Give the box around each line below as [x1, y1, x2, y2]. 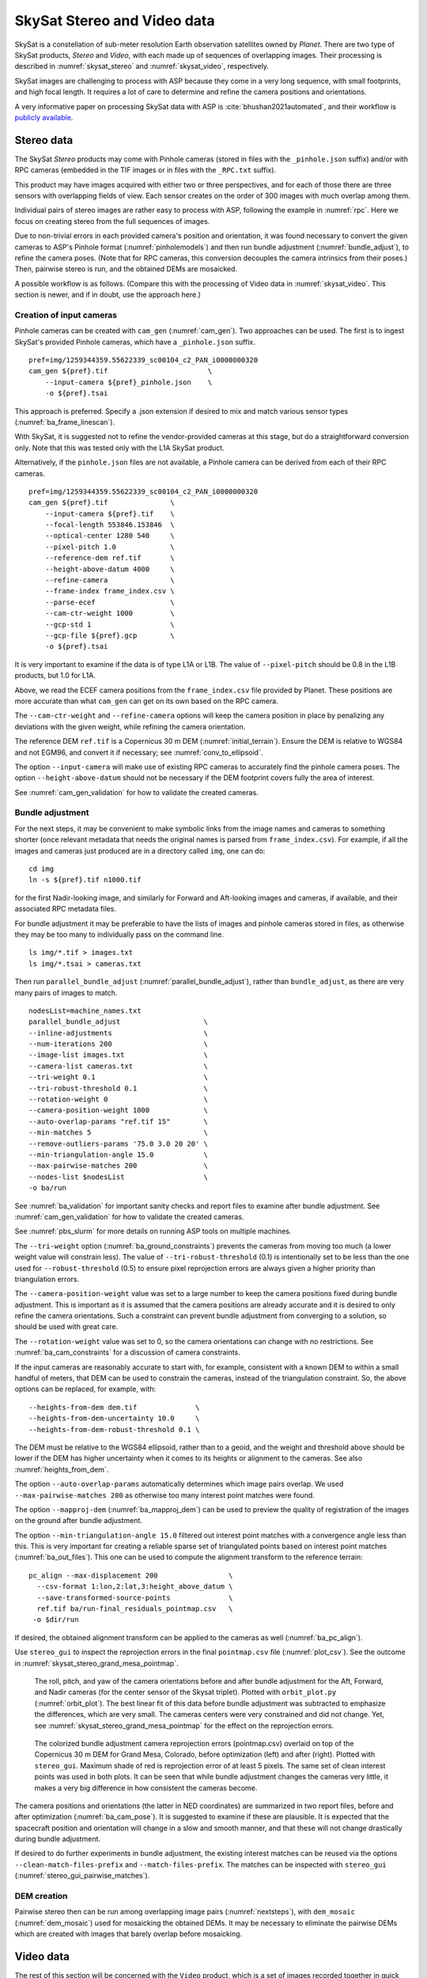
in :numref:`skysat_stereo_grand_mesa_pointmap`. [14, 1658, 179, 1668]
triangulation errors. [14, 1274, 79, 1283]
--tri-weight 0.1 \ [28, 1073, 209, 1082]
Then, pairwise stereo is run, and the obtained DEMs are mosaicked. [14, 264, 237, 274]
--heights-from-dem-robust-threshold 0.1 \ [28, 1425, 200, 1434]
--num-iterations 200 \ [28, 1040, 209, 1048]
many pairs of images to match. [14, 987, 118, 997]
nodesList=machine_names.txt [28, 1006, 142, 1015]
